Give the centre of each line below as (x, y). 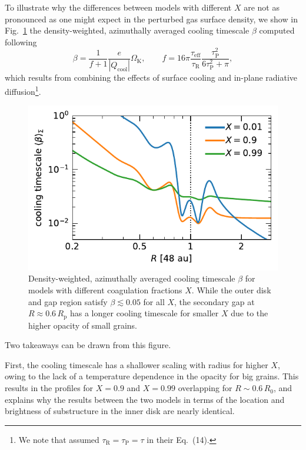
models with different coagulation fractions (105, 290)
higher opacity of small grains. (83, 325)
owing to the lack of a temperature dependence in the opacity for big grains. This (152, 376)
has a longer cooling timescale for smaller (144, 313)
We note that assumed (59, 439)
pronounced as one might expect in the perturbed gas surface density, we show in (151, 19)
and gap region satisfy (68, 301)
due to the (250, 313)
